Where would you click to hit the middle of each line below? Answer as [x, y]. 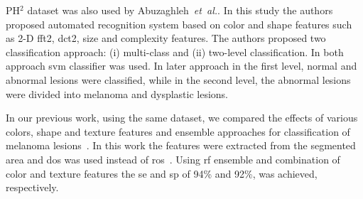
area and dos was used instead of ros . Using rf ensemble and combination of [173, 159]
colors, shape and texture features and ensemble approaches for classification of [178, 131]
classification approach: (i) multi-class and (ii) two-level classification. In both [175, 52]
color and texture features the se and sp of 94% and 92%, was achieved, [162, 173]
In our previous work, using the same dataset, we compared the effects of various [182, 118]
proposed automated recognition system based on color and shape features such [179, 24]
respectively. [32, 187]
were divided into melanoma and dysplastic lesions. [117, 93]
